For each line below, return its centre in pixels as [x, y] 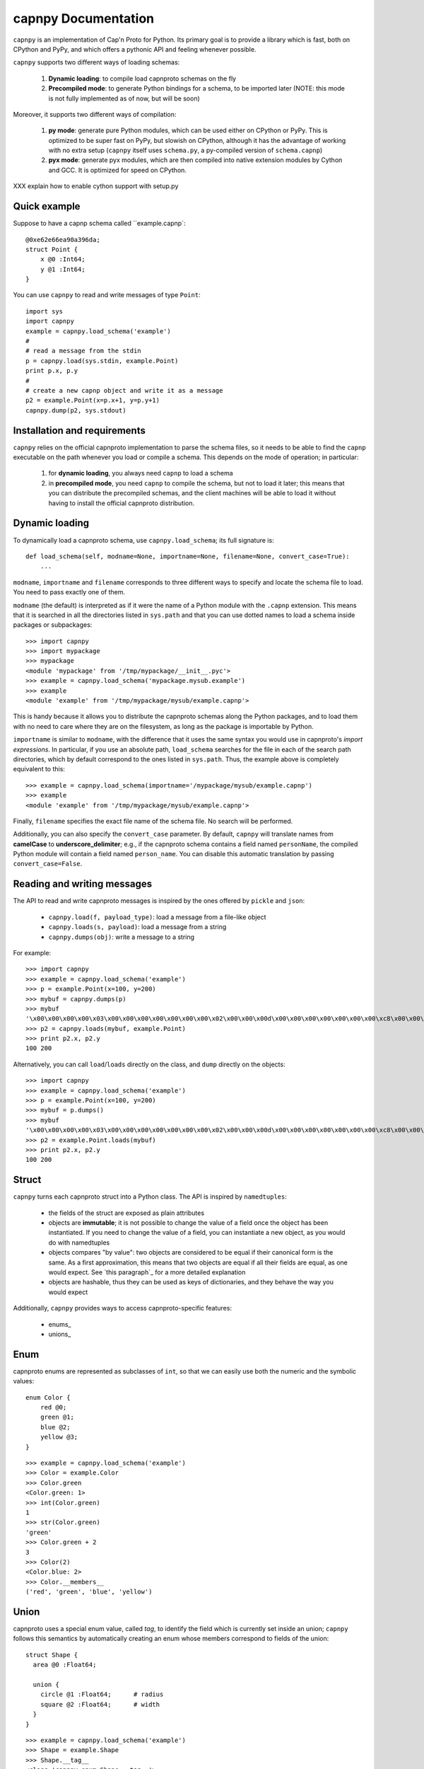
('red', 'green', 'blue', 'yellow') [89, 1592]
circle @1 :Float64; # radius [102, 1694]
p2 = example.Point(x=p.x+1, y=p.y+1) [93, 401]
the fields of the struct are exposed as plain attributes [126, 1213]
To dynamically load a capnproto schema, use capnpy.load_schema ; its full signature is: [144, 540]
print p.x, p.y [52, 371]
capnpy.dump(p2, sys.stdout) [76, 410]
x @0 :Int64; [63, 259]
